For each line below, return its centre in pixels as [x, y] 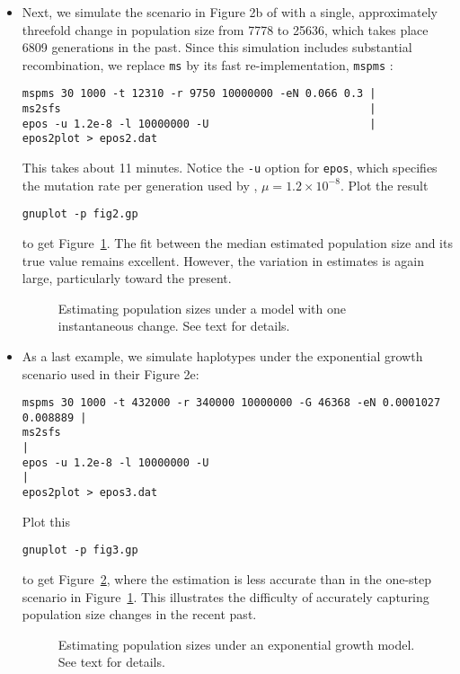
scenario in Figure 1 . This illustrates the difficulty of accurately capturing [226, 596]
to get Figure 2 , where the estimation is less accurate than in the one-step [227, 578]
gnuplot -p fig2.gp [80, 214]
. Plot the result [384, 185]
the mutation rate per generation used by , [140, 185]
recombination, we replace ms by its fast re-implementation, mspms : [208, 64]
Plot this [46, 521]
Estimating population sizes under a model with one [202, 308]
